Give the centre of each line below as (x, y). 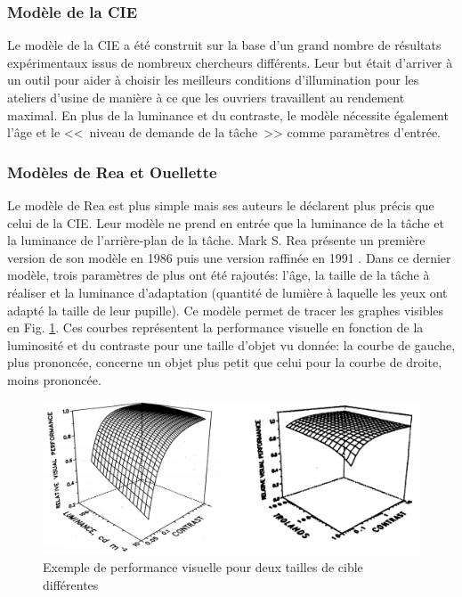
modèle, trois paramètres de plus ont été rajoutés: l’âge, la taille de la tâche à (219, 275)
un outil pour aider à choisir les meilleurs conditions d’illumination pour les (213, 80)
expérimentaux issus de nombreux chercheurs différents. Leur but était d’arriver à (230, 62)
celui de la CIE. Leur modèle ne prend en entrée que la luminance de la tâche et (226, 222)
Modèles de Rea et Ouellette (112, 172)
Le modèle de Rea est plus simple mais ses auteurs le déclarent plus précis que (221, 205)
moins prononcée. (54, 379)
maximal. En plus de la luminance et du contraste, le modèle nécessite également (228, 114)
